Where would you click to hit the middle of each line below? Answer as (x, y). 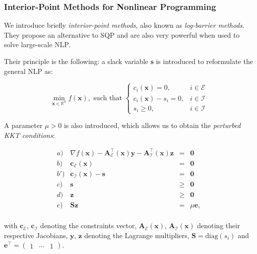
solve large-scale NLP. (37, 44)
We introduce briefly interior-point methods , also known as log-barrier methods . (124, 25)
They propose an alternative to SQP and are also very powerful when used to (122, 34)
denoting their (219, 225)
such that (108, 98)
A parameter (23, 125)
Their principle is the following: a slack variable (76, 61)
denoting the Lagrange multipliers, (137, 235)
